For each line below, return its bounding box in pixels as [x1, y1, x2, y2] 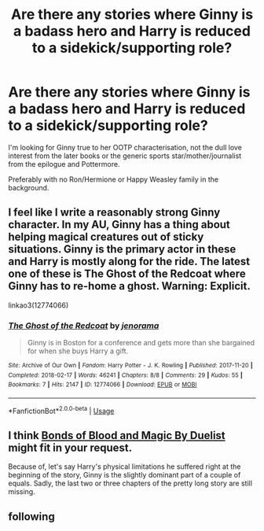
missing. [8, 487, 35, 496]
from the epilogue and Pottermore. [8, 159, 120, 168]
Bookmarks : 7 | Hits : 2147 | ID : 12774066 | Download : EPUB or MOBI [8, 381, 197, 389]
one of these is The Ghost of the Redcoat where [8, 267, 246, 281]
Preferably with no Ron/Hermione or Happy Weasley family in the [8, 175, 218, 184]
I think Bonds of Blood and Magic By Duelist [8, 429, 225, 442]
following [8, 510, 55, 523]
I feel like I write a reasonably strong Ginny [8, 206, 221, 219]
